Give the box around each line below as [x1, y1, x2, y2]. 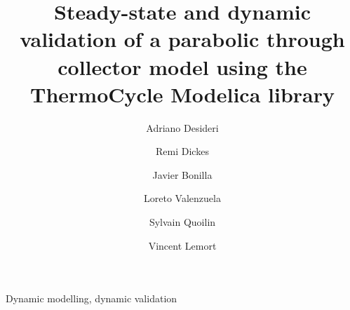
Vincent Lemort [148, 238, 217, 252]
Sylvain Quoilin [149, 215, 216, 229]
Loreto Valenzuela [144, 191, 221, 205]
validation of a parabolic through [20, 25, 345, 53]
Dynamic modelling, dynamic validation [6, 291, 177, 306]
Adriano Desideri [146, 120, 219, 135]
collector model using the [58, 52, 307, 81]
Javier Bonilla [152, 167, 213, 182]
